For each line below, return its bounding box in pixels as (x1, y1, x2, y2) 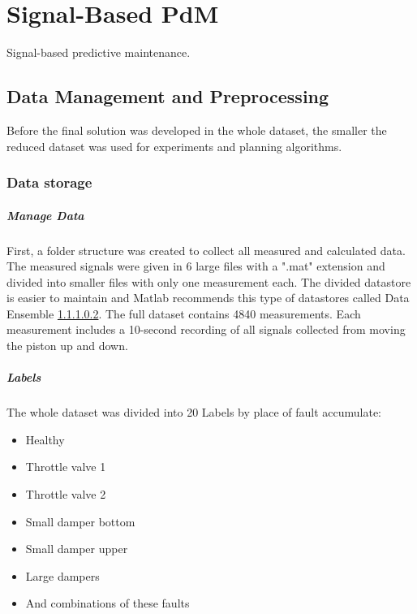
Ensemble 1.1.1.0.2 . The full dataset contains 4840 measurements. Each (6, 305, 361, 322)
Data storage (6, 172, 92, 192)
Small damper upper (25, 540, 128, 557)
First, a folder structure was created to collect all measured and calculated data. (6, 241, 406, 258)
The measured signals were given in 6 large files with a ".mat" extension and (6, 257, 385, 275)
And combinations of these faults (25, 595, 190, 612)
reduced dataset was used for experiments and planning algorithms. (6, 137, 342, 154)
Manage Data (6, 206, 84, 223)
